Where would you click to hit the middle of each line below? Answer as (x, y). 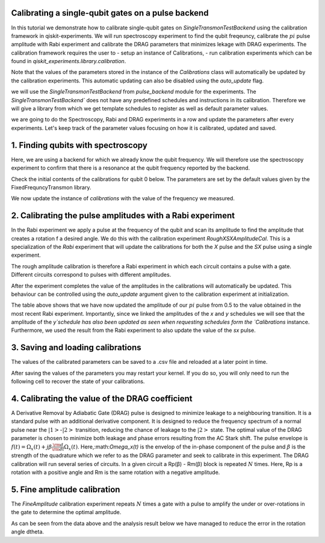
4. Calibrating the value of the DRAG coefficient (102, 398)
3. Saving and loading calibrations (76, 348)
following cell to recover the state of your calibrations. (78, 381)
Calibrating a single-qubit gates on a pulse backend (110, 13)
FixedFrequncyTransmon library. (51, 187)
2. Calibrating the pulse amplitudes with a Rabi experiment (123, 216)
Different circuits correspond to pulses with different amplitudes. (91, 275)
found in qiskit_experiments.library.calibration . (69, 61)
